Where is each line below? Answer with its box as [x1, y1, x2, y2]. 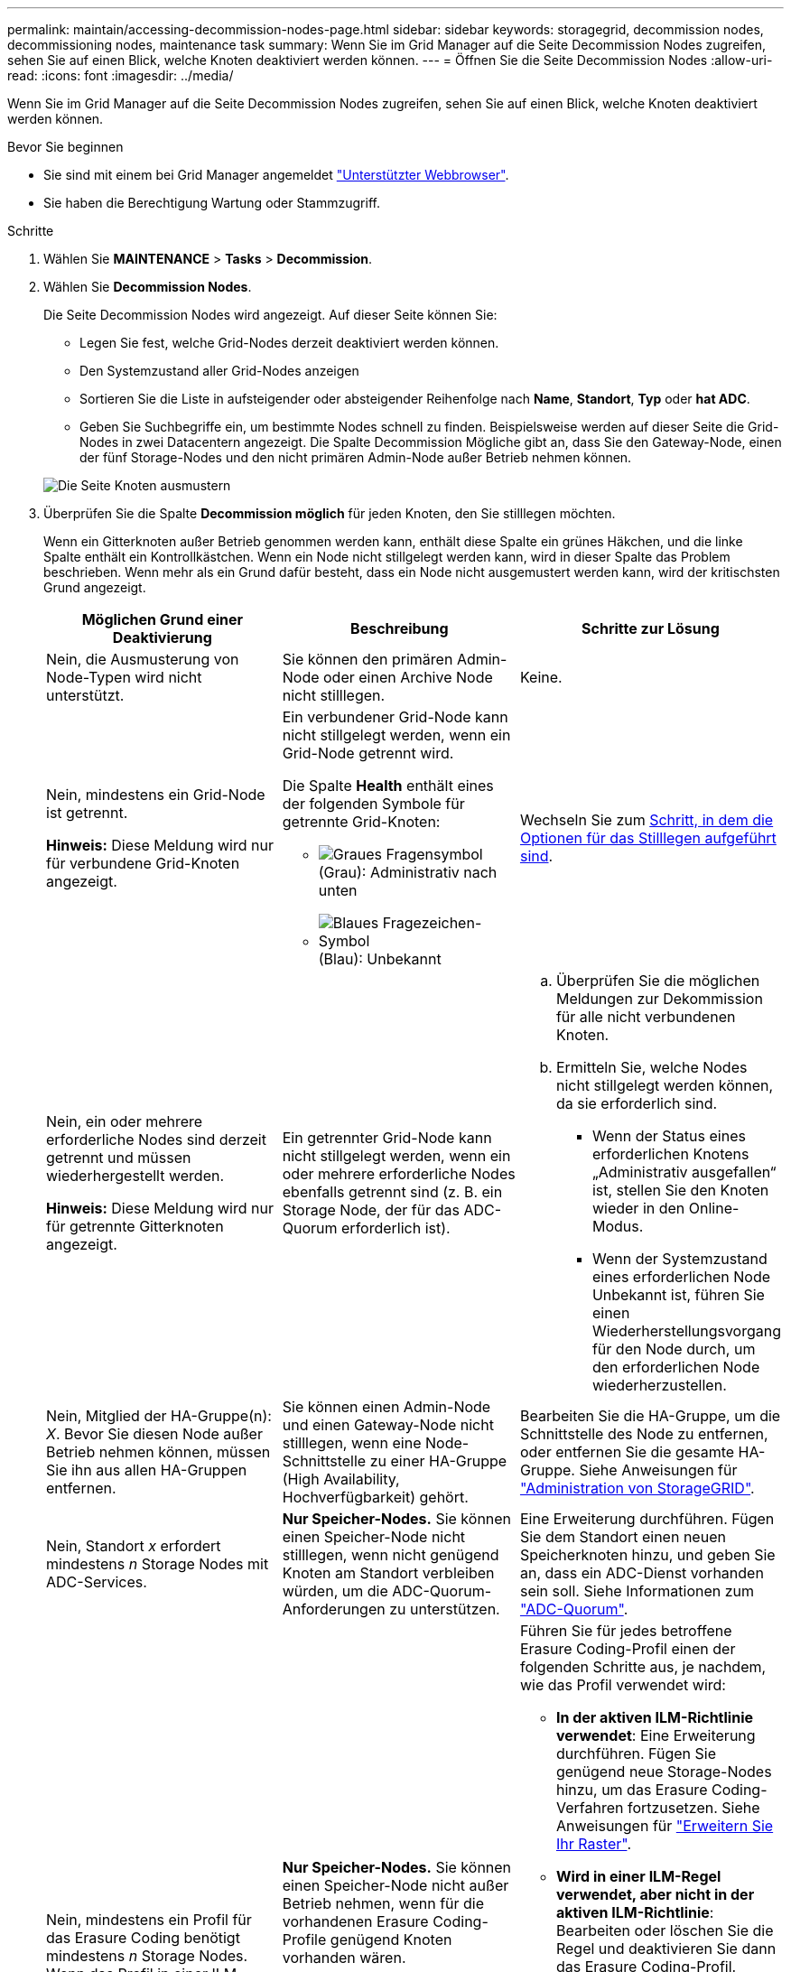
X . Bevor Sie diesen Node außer [46, 1425, 263, 1443]
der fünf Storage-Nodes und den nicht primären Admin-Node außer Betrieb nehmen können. [79, 450, 632, 465]
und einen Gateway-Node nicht [282, 1416, 494, 1434]
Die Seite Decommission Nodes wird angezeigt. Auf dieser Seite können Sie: [43, 307, 498, 322]
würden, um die [282, 1582, 388, 1600]
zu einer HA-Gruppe [369, 1452, 507, 1470]
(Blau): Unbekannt [318, 950, 442, 968]
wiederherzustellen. [591, 1376, 727, 1394]
